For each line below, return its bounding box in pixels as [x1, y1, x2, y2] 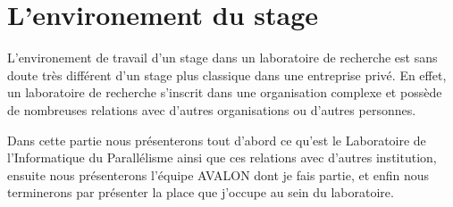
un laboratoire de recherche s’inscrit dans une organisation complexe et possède [7, 83, 442, 102]
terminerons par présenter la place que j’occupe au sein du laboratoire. [7, 183, 394, 202]
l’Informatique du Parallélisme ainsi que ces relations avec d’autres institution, [7, 148, 437, 167]
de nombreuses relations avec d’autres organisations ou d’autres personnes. [7, 100, 416, 119]
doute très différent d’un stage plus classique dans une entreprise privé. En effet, [7, 65, 447, 84]
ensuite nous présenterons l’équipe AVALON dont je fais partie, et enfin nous [7, 165, 430, 184]
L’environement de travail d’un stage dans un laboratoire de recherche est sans [7, 48, 438, 67]
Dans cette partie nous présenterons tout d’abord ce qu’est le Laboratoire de [7, 130, 426, 149]
